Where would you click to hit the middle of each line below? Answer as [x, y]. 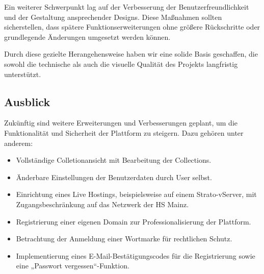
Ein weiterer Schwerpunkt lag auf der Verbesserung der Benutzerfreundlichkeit [127, 7]
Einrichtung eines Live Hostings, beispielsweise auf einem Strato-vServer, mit [136, 194]
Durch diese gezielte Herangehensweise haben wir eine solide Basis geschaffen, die [131, 54]
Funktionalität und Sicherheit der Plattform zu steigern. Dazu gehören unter [124, 132]
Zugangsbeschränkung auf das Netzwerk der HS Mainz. [102, 204]
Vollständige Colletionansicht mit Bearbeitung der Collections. [114, 160]
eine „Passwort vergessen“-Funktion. [73, 266]
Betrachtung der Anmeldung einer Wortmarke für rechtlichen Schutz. [124, 239]
